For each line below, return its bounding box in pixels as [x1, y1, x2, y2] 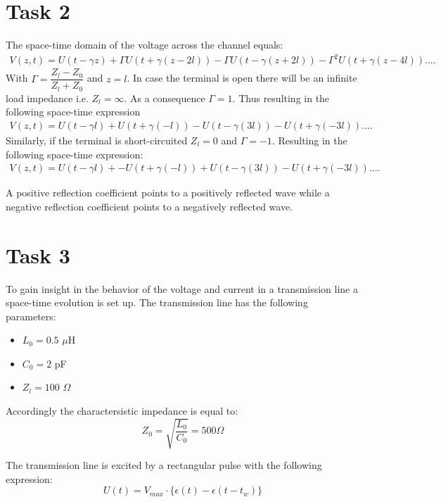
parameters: [6, 308, 56, 323]
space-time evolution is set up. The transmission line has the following [6, 295, 308, 310]
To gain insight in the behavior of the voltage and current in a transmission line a [6, 281, 358, 296]
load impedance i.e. [6, 90, 89, 105]
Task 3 [6, 240, 70, 269]
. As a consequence [124, 90, 205, 105]
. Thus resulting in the [232, 90, 330, 105]
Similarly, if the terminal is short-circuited [6, 132, 188, 147]
